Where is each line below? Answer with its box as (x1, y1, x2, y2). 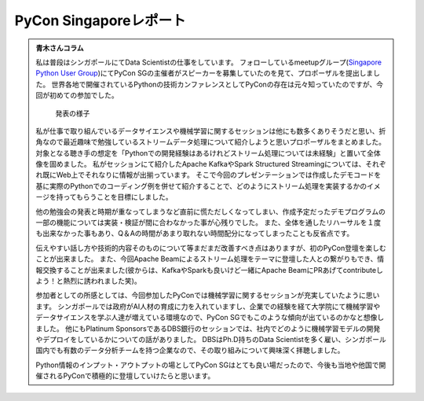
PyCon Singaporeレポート (14, 12, 186, 29)
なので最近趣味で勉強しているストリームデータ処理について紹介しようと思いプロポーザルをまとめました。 (42, 138, 386, 147)
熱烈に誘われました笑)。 (63, 276, 141, 285)
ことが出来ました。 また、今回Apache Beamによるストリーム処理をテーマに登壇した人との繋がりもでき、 (35, 254, 378, 263)
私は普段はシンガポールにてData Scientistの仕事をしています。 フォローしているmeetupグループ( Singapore (35, 57, 382, 67)
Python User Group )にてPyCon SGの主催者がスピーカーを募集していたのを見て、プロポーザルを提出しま (35, 68, 374, 78)
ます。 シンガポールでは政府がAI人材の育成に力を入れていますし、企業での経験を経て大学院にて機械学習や (35, 301, 381, 311)
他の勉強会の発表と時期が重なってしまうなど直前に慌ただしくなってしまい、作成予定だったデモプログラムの (35, 207, 386, 216)
